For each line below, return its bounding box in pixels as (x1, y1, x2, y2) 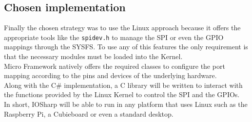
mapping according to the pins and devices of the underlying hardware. (4, 70, 217, 81)
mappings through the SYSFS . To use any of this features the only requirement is (4, 41, 248, 52)
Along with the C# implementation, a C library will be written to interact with (4, 80, 243, 90)
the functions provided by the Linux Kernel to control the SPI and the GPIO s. (4, 89, 240, 100)
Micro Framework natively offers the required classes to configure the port (4, 61, 225, 71)
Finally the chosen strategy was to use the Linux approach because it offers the (4, 22, 241, 33)
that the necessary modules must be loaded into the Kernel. (4, 51, 183, 61)
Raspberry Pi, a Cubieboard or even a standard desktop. (4, 108, 174, 119)
